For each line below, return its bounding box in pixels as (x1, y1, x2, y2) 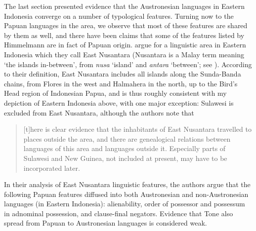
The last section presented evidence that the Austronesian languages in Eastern (4, 1, 245, 11)
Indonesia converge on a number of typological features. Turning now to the (4, 10, 234, 21)
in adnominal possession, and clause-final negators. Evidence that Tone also (4, 208, 233, 218)
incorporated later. (23, 162, 80, 173)
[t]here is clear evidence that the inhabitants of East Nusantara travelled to (23, 124, 252, 134)
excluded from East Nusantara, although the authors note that (4, 107, 194, 117)
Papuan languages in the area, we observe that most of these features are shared (4, 20, 248, 31)
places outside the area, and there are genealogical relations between (23, 133, 231, 144)
